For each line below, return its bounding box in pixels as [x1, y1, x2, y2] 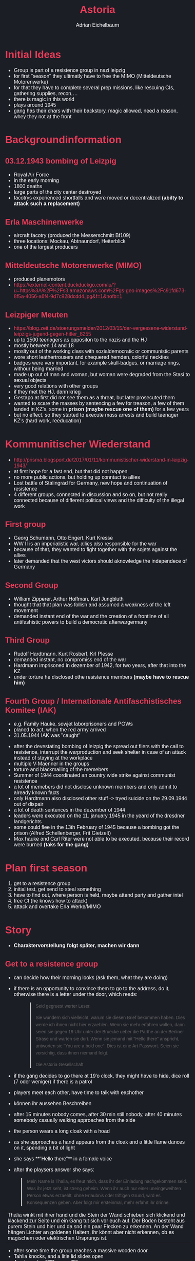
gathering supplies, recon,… [13, 90, 78, 97]
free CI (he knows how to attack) [13, 898, 88, 904]
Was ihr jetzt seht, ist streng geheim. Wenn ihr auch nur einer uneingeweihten [27, 1185, 182, 1191]
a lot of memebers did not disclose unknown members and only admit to [13, 784, 177, 790]
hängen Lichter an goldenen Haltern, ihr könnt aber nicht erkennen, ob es [8, 1229, 174, 1235]
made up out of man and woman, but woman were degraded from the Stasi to [13, 372, 190, 378]
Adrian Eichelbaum [75, 22, 120, 28]
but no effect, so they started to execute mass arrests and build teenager [13, 412, 179, 418]
